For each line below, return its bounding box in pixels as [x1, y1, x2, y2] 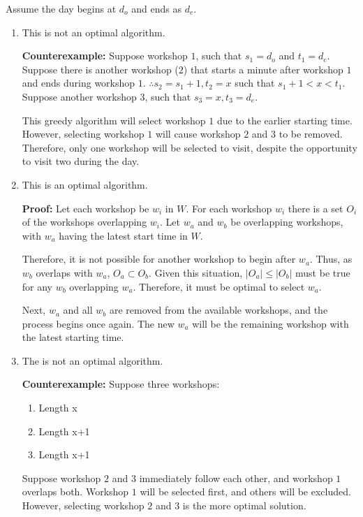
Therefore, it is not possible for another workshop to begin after [22, 252, 296, 266]
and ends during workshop [22, 75, 135, 90]
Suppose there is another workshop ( [22, 61, 179, 76]
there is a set [288, 201, 343, 215]
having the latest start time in [59, 228, 188, 242]
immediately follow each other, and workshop [139, 470, 333, 485]
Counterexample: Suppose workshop [22, 48, 188, 63]
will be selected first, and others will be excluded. [140, 484, 351, 499]
